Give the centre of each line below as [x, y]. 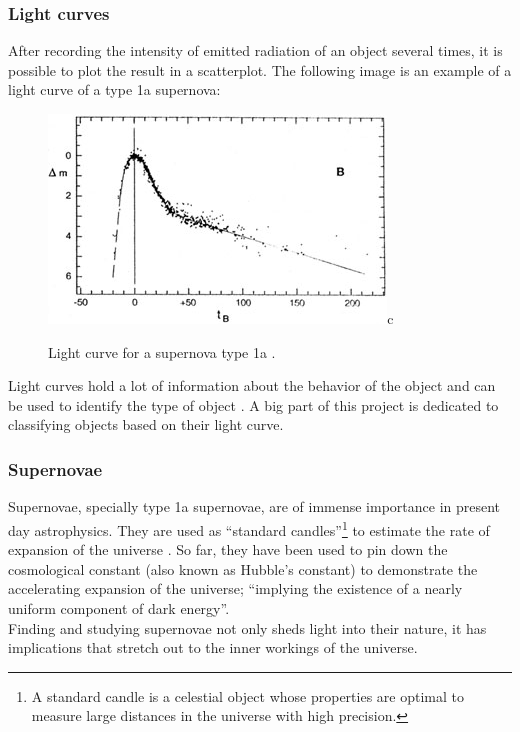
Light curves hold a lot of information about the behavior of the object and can [252, 385]
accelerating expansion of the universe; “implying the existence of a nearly [235, 588]
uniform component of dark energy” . [119, 607]
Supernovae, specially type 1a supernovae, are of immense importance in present [254, 506]
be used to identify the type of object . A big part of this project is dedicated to [253, 404]
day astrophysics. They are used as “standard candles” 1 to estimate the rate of [249, 528]
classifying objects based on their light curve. [146, 424]
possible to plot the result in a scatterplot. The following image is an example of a [260, 69]
